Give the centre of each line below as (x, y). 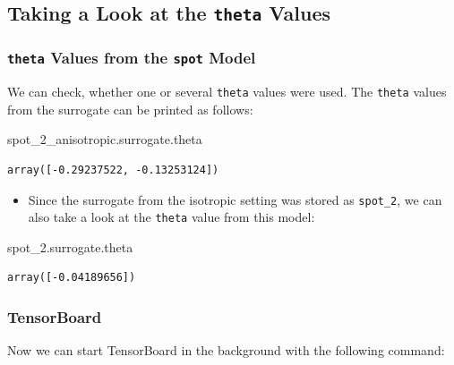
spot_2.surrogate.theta (70, 246)
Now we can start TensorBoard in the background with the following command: (226, 350)
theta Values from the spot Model (132, 58)
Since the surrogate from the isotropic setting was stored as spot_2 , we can (235, 199)
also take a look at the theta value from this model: (171, 217)
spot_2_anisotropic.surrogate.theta (105, 139)
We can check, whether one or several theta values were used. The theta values (227, 92)
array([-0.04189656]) (72, 278)
